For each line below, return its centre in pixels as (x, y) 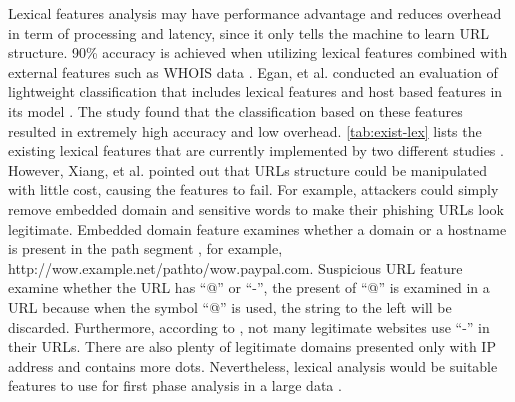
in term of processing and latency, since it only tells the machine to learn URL (249, 32)
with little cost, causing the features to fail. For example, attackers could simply (253, 189)
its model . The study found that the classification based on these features (235, 110)
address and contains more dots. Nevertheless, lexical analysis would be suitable (253, 365)
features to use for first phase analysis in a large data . (175, 385)
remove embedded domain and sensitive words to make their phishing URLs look (256, 208)
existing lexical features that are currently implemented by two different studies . (256, 150)
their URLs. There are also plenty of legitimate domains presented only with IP (252, 346)
